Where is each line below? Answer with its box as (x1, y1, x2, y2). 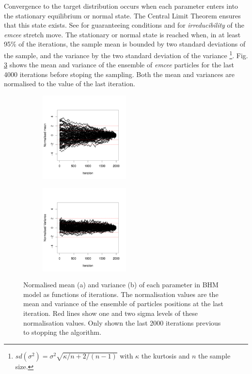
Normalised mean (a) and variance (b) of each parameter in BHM (23, 280, 219, 290)
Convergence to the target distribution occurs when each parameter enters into (4, 1, 238, 11)
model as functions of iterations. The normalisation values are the (23, 289, 219, 299)
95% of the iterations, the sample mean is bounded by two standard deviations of (4, 39, 246, 49)
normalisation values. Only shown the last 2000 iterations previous (23, 317, 221, 327)
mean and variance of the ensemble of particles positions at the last (23, 298, 224, 309)
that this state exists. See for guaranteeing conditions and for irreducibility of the (4, 20, 244, 30)
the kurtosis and (141, 350, 190, 360)
